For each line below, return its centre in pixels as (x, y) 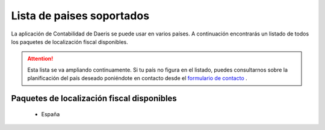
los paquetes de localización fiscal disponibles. (70, 42)
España (51, 114)
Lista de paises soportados (80, 16)
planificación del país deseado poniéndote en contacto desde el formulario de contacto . (138, 78)
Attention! (40, 59)
